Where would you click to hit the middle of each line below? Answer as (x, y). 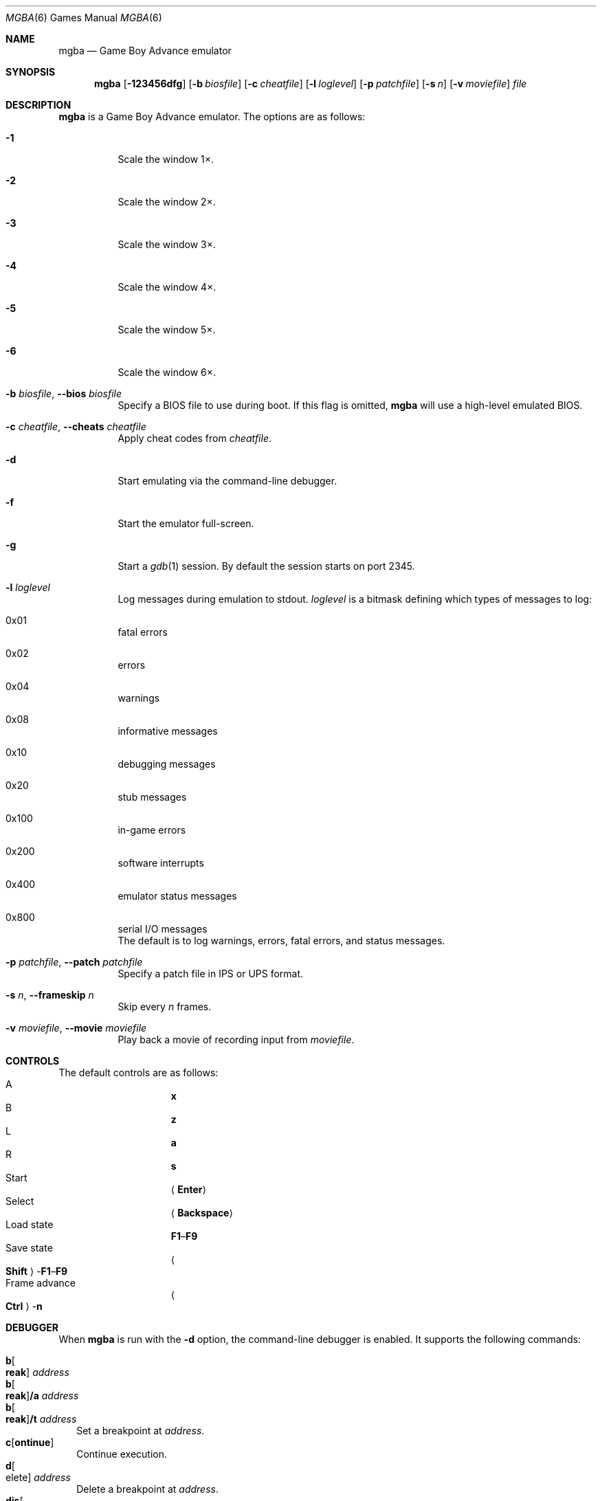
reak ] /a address (42, 1396)
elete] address (38, 1477)
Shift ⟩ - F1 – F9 (37, 1271)
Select (20, 1201)
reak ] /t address (41, 1419)
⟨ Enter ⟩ (188, 1189)
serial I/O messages (163, 929)
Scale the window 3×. (167, 244)
